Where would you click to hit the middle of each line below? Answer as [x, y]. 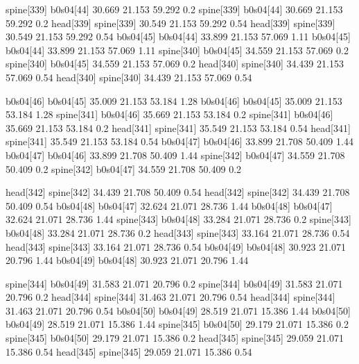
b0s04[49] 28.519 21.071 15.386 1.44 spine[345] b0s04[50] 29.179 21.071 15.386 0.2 [177, 324]
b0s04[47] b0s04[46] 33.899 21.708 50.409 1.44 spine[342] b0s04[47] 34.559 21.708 [175, 155]
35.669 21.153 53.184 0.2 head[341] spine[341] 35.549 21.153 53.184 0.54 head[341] [178, 127]
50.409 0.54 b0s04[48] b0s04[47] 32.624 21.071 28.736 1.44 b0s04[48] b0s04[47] [169, 205]
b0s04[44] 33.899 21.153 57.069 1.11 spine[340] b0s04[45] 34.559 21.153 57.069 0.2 [177, 50]
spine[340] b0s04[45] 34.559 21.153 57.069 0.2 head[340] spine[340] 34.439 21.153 [175, 64]
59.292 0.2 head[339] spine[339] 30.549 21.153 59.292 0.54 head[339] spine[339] [170, 23]
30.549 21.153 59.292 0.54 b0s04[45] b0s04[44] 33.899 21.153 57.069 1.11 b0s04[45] [178, 36]
